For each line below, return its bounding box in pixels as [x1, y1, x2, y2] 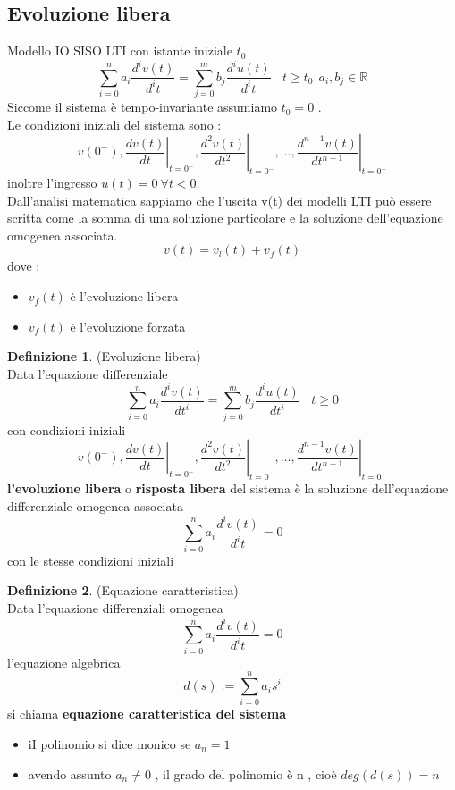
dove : [7, 256, 40, 275]
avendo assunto [28, 764, 112, 783]
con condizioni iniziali [7, 420, 126, 439]
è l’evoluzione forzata [70, 316, 186, 335]
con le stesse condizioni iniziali [7, 550, 174, 569]
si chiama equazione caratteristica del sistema [7, 704, 286, 723]
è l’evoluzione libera [70, 287, 179, 306]
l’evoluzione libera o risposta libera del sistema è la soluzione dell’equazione [7, 479, 449, 498]
